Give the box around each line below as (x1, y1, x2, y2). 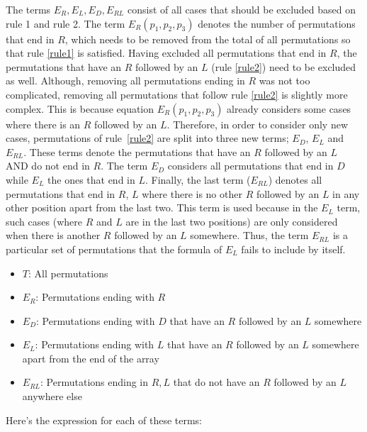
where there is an (6, 116, 81, 131)
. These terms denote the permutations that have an (23, 144, 251, 159)
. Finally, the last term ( (145, 172, 251, 187)
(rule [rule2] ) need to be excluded (211, 59, 356, 74)
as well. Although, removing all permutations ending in (6, 73, 245, 88)
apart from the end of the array (22, 350, 159, 365)
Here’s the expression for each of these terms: (6, 412, 202, 427)
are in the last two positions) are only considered (125, 214, 338, 228)
